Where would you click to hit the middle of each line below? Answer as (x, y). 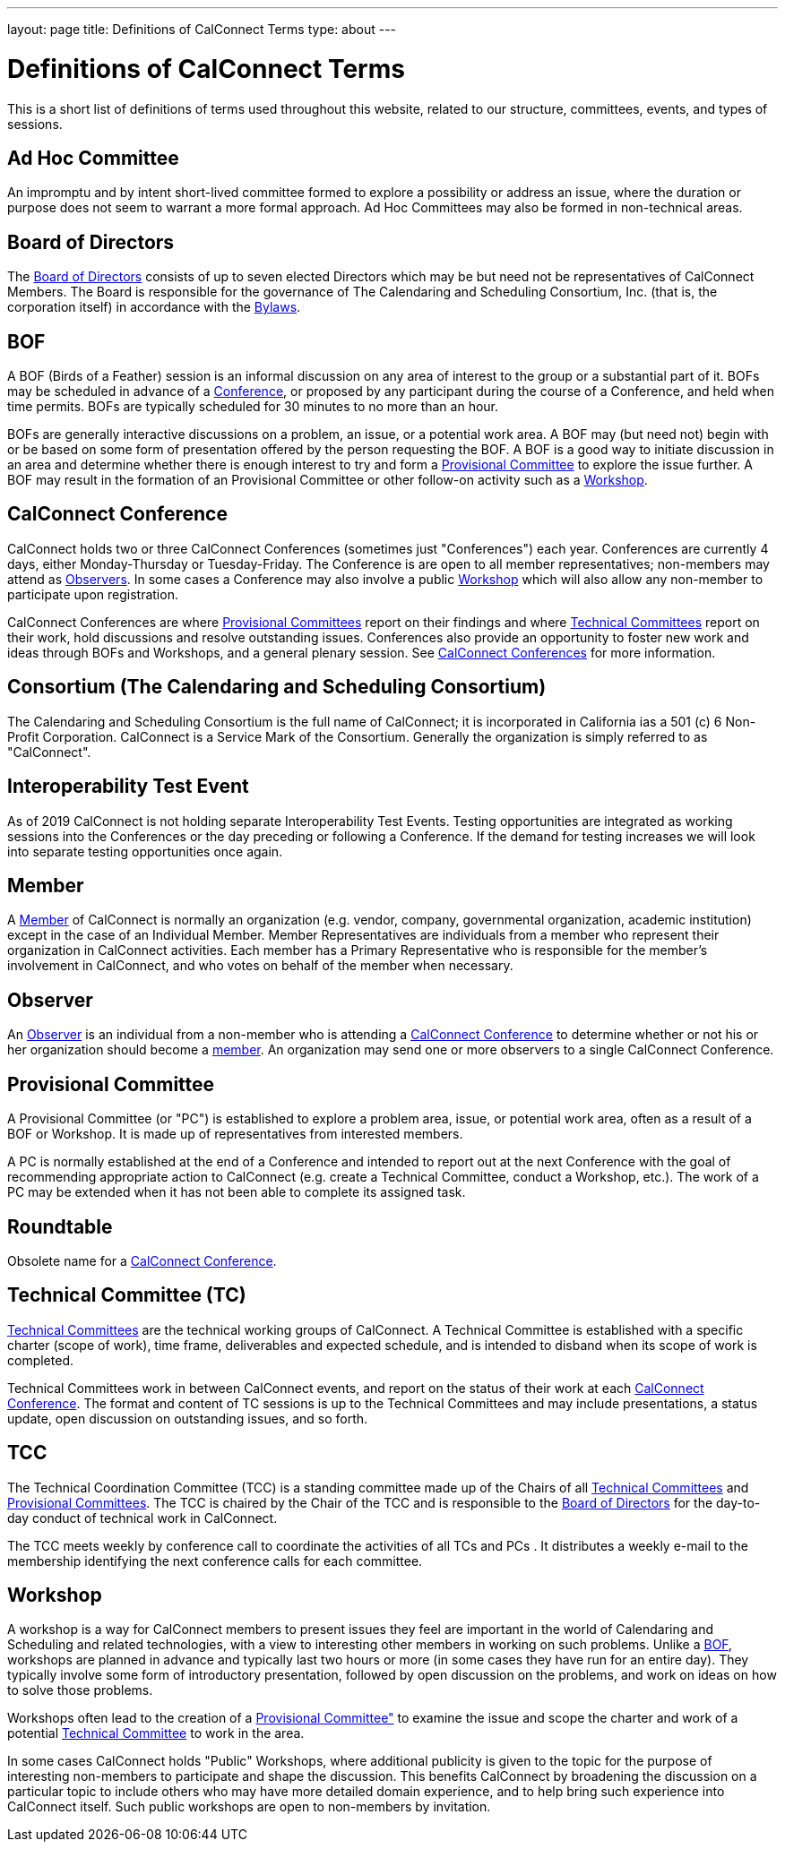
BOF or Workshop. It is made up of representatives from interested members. (235, 1134)
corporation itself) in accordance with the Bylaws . (154, 307)
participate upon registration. (93, 594)
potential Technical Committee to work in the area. (156, 1733)
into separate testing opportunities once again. (145, 851)
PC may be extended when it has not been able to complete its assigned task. (237, 1192)
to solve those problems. (80, 1690)
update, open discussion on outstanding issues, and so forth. (188, 1418)
